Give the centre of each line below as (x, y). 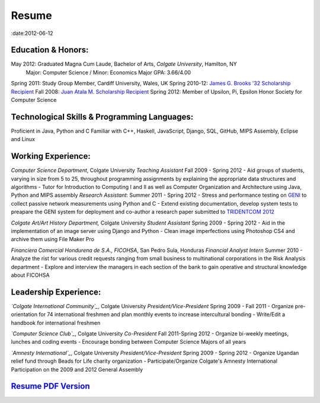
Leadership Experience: (56, 292)
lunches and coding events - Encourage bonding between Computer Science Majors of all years (128, 342)
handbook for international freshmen (56, 322)
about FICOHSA (30, 275)
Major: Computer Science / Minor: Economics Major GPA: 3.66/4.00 (108, 72)
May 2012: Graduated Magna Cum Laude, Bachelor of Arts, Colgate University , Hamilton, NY (124, 64)
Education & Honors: (50, 50)
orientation (24, 315)
